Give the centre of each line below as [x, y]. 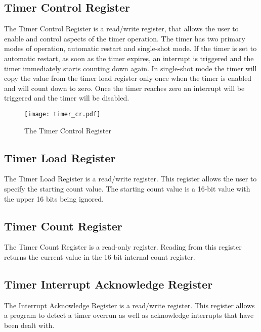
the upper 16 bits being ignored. [54, 198]
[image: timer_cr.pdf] [62, 114]
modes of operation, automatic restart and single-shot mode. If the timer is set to [130, 48]
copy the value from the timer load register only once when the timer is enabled [128, 78]
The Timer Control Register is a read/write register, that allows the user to [121, 29]
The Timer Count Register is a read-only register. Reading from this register [123, 247]
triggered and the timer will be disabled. [67, 98]
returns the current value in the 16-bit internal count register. [100, 256]
